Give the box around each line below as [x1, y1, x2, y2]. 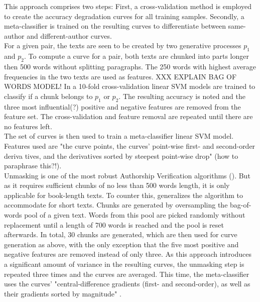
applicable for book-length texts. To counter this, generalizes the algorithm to [4, 189, 243, 200]
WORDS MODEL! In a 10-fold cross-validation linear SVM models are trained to [4, 81, 255, 91]
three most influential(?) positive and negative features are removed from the [4, 101, 241, 112]
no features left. [4, 121, 52, 131]
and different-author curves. [27, 30, 112, 41]
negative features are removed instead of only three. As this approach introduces [4, 249, 251, 259]
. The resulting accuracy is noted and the [118, 90, 245, 101]
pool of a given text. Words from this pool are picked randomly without [24, 210, 245, 220]
